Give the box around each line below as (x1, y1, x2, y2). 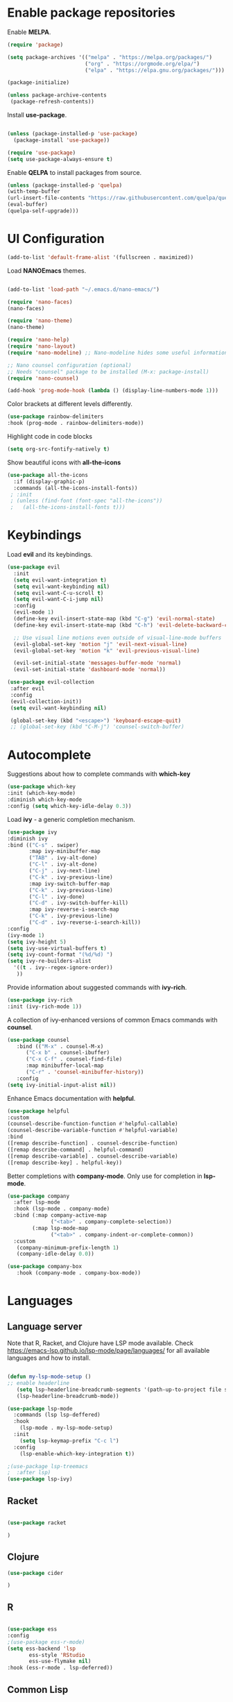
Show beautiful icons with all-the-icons (7, 458, 121, 466)
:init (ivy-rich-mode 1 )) (7, 1003, 82, 1010)
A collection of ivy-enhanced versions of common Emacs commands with (7, 1016, 218, 1024)
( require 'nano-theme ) (7, 317, 73, 324)
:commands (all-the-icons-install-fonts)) (13, 485, 138, 491)
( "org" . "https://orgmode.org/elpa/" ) (84, 60, 200, 67)
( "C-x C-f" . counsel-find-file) (25, 1056, 123, 1063)
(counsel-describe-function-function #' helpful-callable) (7, 1120, 178, 1127)
